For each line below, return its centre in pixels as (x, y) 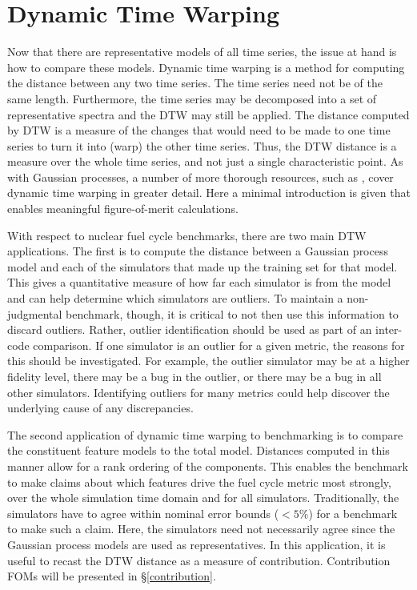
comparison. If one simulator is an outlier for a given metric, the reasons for (219, 345)
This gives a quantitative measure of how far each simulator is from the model (199, 282)
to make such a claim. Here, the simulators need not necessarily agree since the (201, 529)
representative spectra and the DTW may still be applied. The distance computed (208, 114)
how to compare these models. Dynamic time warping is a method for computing (206, 67)
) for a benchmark (353, 513)
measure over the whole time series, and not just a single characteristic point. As (205, 161)
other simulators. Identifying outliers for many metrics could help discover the (198, 392)
